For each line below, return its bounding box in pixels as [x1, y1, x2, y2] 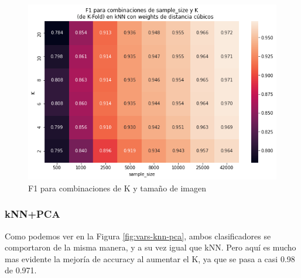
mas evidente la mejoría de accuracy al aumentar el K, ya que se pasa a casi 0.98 [5, 252, 295, 265]
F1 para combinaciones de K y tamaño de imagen [28, 181, 207, 194]
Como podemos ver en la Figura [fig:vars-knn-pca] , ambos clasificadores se [5, 229, 271, 242]
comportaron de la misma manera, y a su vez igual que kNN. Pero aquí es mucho [5, 241, 296, 253]
